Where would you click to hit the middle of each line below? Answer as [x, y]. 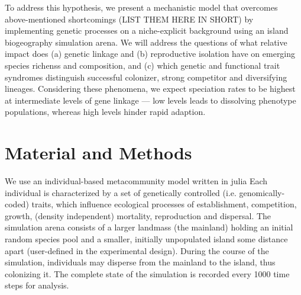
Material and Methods [98, 153]
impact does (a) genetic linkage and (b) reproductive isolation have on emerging [150, 54]
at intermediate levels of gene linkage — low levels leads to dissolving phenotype [150, 100]
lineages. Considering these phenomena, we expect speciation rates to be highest [150, 89]
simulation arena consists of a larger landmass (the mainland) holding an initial [149, 227]
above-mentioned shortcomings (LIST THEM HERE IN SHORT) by [129, 19]
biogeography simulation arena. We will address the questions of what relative [146, 42]
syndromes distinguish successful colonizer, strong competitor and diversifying [146, 77]
